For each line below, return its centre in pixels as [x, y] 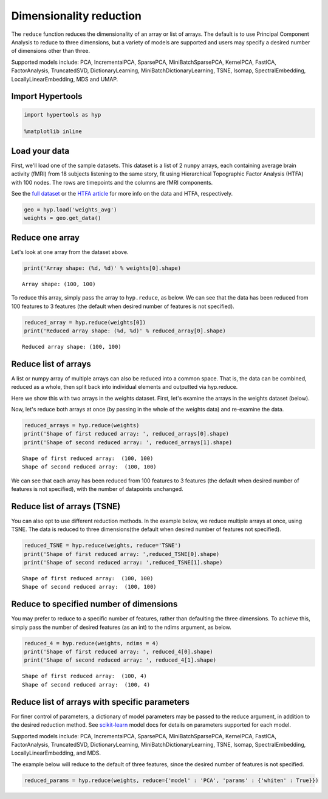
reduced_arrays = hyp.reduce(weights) [82, 425]
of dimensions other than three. [51, 51]
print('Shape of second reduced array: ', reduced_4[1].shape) [120, 660]
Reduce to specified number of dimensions [94, 604]
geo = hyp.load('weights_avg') [71, 209]
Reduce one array [46, 237]
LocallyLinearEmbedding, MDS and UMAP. [65, 79]
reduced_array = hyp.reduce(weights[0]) [85, 322]
